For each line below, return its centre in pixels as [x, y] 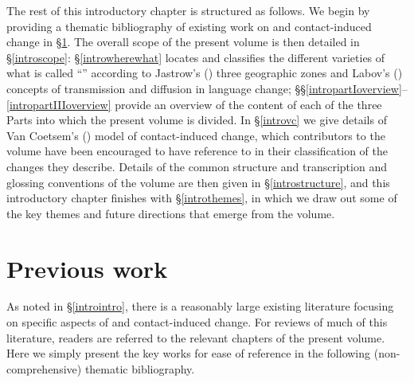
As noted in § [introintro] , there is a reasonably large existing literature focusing [200, 306]
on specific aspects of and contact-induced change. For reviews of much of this [197, 322]
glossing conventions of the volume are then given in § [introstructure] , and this [198, 182]
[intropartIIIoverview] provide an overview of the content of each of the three [194, 104]
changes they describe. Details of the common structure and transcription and [197, 166]
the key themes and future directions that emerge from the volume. [171, 213]
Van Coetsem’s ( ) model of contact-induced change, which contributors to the [196, 135]
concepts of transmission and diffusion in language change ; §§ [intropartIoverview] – [207, 88]
